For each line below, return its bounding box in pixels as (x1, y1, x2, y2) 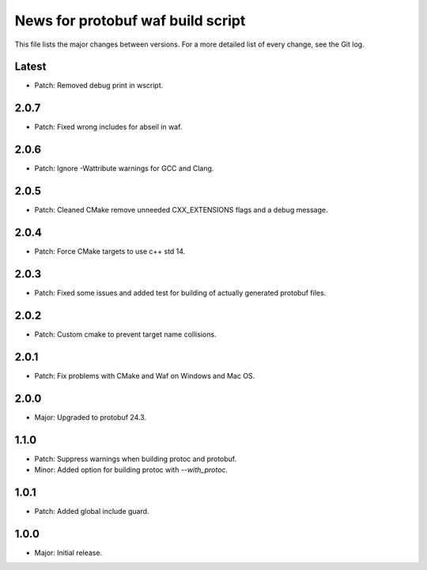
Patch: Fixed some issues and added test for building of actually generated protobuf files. (34, 288, 327, 297)
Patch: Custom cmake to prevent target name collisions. (34, 329, 217, 339)
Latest (14, 60, 47, 74)
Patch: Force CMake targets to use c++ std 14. (34, 247, 186, 256)
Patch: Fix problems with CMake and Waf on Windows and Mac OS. (34, 371, 255, 380)
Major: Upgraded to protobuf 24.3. (34, 412, 146, 422)
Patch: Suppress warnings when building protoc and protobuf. (34, 454, 237, 463)
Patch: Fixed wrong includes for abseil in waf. (34, 123, 183, 132)
